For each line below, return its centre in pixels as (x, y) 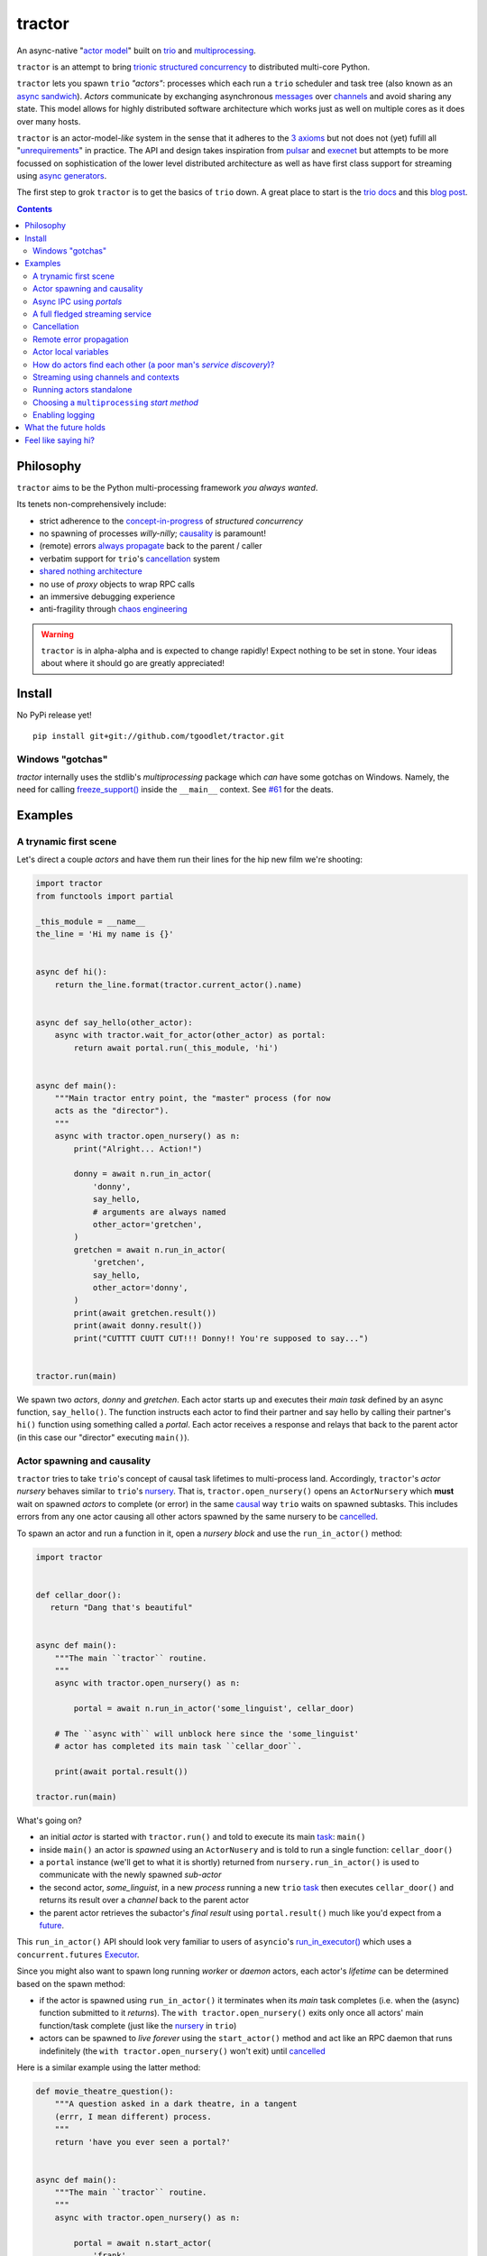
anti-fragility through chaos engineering (114, 609)
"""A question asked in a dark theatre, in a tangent (176, 2104)
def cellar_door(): (78, 1595)
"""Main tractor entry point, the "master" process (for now (193, 1098)
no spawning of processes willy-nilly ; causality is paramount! (152, 533)
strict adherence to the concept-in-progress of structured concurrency (171, 521)
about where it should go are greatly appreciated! (133, 663)
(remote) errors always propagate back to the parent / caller (151, 546)
